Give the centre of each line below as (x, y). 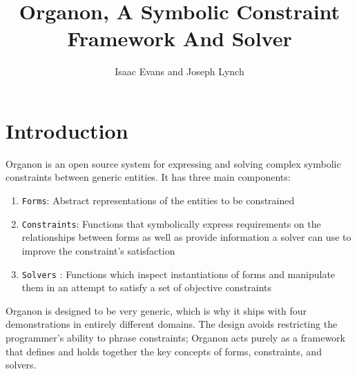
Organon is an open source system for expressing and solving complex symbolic (173, 163)
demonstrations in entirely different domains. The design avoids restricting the (172, 324)
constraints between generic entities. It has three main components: (148, 177)
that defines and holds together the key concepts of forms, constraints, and (164, 351)
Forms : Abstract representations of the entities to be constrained (158, 200)
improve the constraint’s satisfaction (98, 250)
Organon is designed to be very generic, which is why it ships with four (156, 310)
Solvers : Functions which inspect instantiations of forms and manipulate (178, 274)
